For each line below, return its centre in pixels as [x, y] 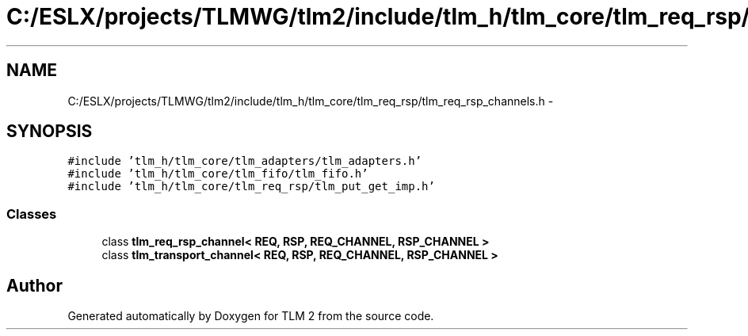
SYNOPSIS [50, 132]
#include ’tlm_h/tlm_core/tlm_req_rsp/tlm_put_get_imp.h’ [251, 187]
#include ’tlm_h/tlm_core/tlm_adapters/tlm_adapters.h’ [245, 161]
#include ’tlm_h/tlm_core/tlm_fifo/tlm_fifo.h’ [218, 174]
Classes [32, 214]
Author [34, 285]
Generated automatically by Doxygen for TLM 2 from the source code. [251, 316]
